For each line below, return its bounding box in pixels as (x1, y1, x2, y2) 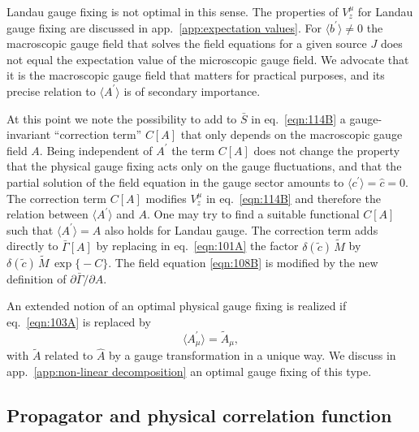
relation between (6, 205, 89, 222)
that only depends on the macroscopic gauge (180, 126, 403, 143)
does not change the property (253, 141, 400, 158)
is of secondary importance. (123, 82, 261, 99)
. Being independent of (39, 141, 153, 158)
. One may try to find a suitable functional (147, 205, 360, 222)
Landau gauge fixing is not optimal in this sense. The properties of (6, 3, 339, 19)
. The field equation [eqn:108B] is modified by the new (108, 253, 378, 270)
